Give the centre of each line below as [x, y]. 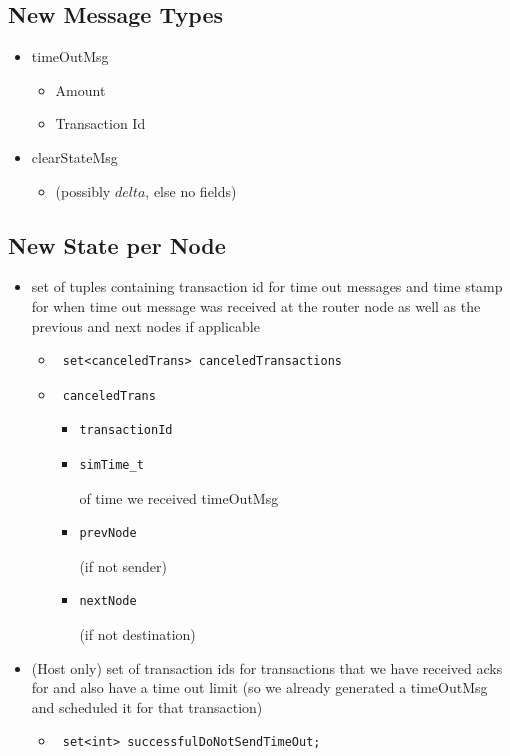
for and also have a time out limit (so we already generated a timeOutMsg [259, 687]
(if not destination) [137, 633]
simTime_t [111, 464]
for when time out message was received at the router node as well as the [256, 305]
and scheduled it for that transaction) [147, 706]
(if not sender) [123, 565]
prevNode [108, 533]
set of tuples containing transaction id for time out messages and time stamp [267, 286]
